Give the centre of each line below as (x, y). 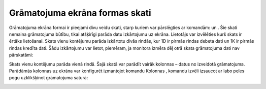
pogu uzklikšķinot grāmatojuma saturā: (49, 78)
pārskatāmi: (21, 55)
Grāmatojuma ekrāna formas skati (80, 13)
